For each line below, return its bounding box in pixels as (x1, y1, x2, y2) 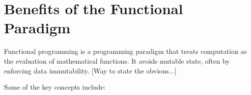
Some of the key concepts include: (4, 82, 106, 92)
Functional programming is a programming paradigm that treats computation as (4, 46, 247, 56)
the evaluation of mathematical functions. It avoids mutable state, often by (4, 55, 230, 66)
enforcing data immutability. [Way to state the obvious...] (4, 65, 177, 75)
